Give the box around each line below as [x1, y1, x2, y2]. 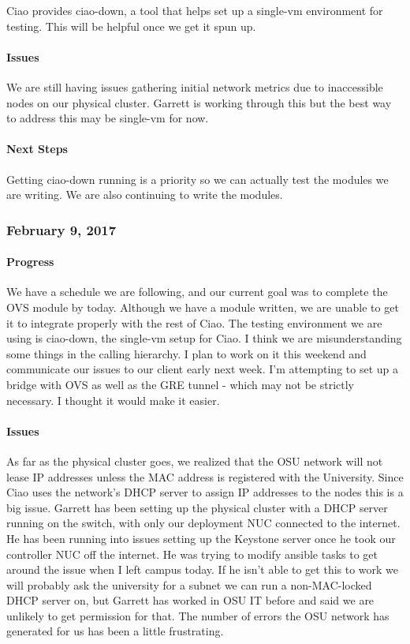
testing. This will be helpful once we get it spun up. [6, 17, 256, 34]
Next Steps [6, 140, 68, 157]
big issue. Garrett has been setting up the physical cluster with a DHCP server [6, 499, 388, 515]
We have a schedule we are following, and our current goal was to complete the [6, 283, 388, 300]
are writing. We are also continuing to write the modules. [6, 186, 283, 203]
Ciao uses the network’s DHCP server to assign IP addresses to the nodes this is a [6, 484, 404, 500]
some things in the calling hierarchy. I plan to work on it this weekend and [6, 345, 367, 361]
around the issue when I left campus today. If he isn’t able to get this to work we [6, 561, 399, 578]
